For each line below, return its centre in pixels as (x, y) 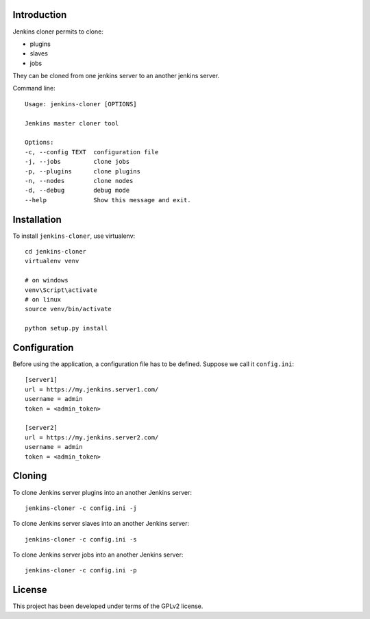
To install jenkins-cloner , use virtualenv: (74, 236)
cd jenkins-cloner (56, 252)
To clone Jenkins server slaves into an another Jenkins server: (101, 524)
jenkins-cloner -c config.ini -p (81, 570)
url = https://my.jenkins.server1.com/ (92, 389)
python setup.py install (66, 328)
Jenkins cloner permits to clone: (58, 32)
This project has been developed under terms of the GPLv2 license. (108, 606)
